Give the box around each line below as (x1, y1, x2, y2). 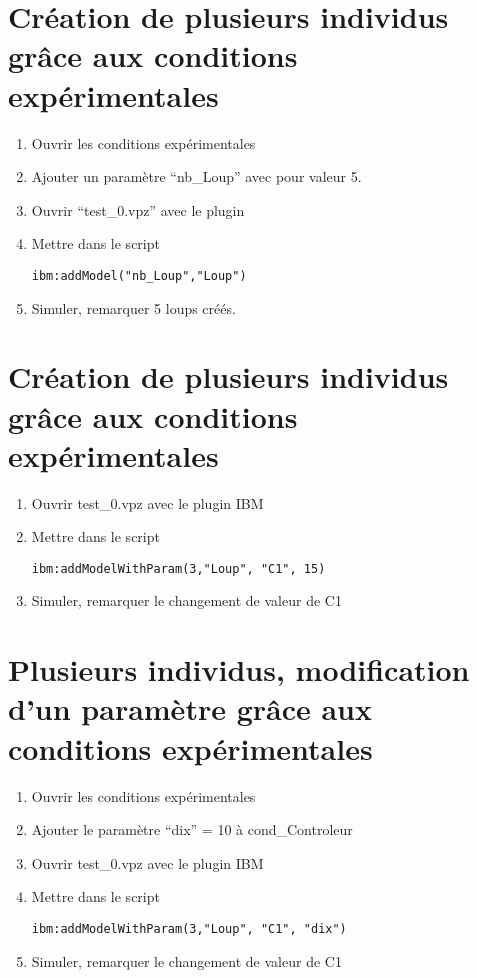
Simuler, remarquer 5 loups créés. (31, 297, 236, 318)
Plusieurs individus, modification (8, 649, 470, 690)
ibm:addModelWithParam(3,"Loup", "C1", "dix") (31, 921, 347, 936)
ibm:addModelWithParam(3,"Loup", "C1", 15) (31, 561, 326, 576)
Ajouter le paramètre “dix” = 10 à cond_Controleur (31, 819, 353, 840)
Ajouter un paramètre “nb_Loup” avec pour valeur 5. (31, 166, 362, 187)
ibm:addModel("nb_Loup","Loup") (31, 268, 247, 283)
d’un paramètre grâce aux (8, 688, 373, 729)
